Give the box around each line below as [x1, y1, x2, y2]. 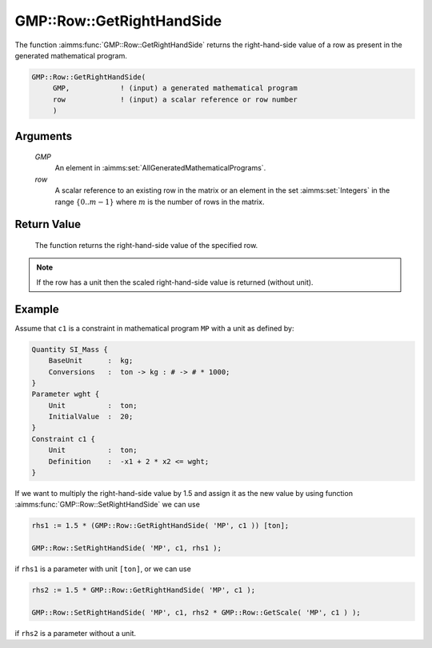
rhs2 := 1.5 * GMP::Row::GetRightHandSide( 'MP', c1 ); [31, 586, 256, 595]
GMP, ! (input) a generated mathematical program [52, 84, 298, 93]
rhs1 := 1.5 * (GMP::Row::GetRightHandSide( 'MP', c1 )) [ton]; [31, 521, 290, 530]
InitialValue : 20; [48, 412, 134, 422]
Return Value [14, 218, 82, 231]
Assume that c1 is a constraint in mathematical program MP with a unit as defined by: [14, 323, 295, 333]
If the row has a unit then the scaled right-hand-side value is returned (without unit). [36, 277, 314, 287]
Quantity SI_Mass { [31, 345, 108, 354]
